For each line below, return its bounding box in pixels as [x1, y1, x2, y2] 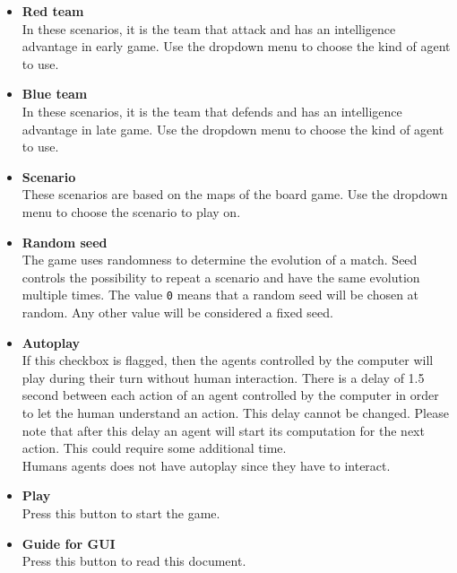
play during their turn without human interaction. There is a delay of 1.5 [22, 368, 425, 386]
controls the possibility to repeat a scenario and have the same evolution [22, 267, 420, 286]
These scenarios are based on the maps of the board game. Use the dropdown [22, 185, 448, 204]
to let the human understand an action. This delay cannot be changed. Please [22, 403, 449, 421]
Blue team [22, 84, 88, 103]
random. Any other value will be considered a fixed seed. [22, 302, 333, 321]
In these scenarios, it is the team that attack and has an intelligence [22, 19, 396, 38]
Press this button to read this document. [22, 551, 246, 570]
